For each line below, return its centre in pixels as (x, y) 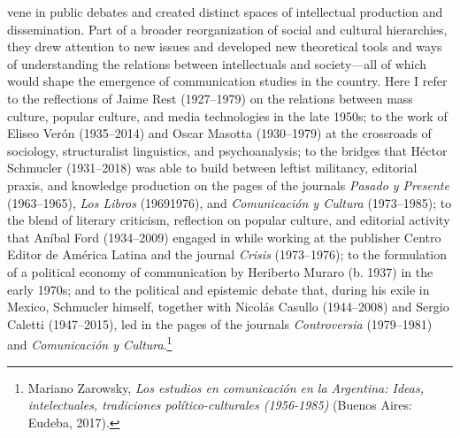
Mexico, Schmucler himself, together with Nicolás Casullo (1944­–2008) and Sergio (228, 307)
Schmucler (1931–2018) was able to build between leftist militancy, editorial (212, 168)
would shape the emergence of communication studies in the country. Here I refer (227, 81)
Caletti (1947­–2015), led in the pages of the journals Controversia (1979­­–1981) (220, 323)
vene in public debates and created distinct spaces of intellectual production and (225, 12)
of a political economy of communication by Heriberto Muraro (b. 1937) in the (220, 271)
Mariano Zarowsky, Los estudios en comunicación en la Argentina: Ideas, (226, 387)
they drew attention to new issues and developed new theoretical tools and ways (225, 46)
